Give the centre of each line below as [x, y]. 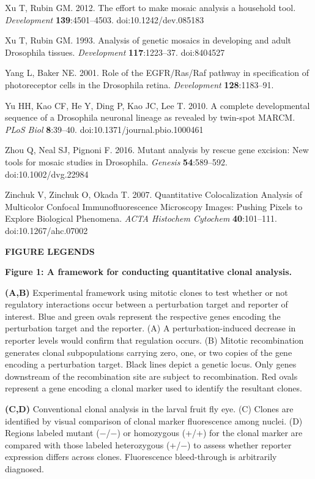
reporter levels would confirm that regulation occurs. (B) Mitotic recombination [154, 340]
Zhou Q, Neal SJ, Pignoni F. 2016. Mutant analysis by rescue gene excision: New [157, 150]
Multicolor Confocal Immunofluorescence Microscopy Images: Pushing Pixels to [154, 206]
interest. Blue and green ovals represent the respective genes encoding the [143, 316]
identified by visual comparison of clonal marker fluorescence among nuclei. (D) [154, 421]
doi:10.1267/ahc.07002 [46, 230]
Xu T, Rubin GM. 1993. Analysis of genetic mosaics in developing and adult [148, 40]
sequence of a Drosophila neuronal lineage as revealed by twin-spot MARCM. [150, 117]
